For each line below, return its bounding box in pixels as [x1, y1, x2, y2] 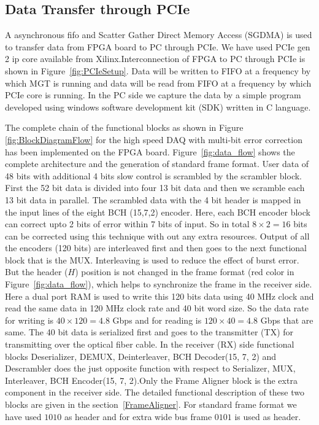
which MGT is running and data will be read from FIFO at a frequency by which [5, 76, 312, 89]
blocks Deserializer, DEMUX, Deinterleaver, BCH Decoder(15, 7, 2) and [5, 349, 277, 362]
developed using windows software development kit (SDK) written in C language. [5, 100, 311, 113]
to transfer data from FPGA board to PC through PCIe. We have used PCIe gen [5, 40, 310, 53]
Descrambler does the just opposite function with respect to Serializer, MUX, [5, 362, 296, 375]
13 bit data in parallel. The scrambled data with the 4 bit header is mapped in [5, 193, 301, 206]
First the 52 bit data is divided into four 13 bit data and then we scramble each [5, 181, 305, 194]
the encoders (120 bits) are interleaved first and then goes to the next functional [5, 241, 307, 254]
